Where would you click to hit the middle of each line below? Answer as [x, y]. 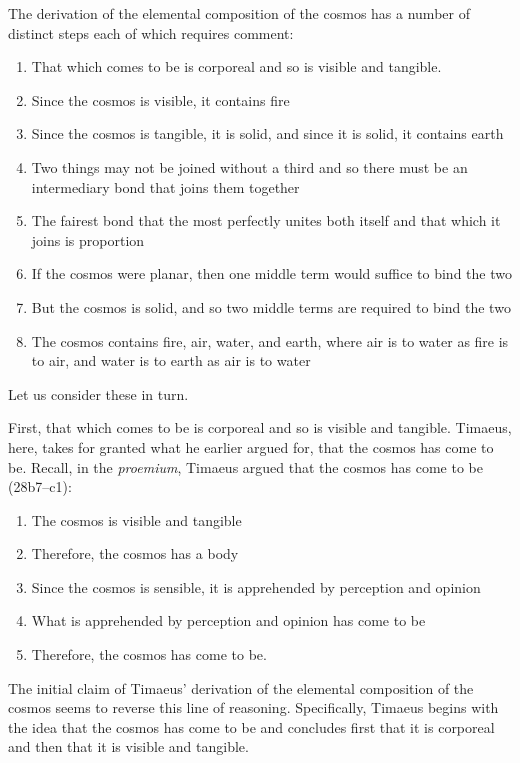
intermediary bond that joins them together [165, 186]
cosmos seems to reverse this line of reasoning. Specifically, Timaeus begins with [253, 707]
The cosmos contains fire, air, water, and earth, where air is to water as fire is [270, 340]
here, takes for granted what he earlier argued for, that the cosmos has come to [251, 446]
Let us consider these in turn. [98, 393]
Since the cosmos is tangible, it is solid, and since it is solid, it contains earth [267, 133]
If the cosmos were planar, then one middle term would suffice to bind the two [271, 273]
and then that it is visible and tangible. [128, 746]
